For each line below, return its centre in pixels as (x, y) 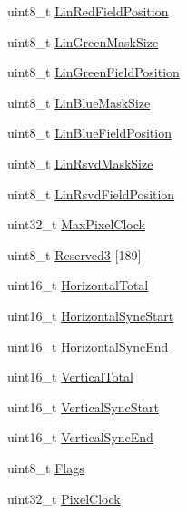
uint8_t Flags (46, 467)
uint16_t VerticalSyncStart (83, 407)
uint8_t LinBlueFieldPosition (89, 133)
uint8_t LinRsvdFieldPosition (91, 194)
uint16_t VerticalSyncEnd (80, 437)
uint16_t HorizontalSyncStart (91, 315)
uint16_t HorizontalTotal (78, 285)
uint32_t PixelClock (64, 498)
